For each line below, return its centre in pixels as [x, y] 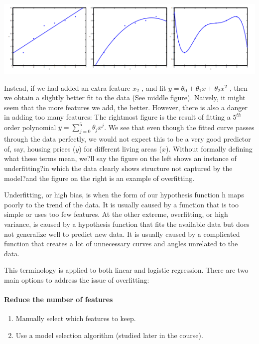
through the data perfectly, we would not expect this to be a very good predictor [128, 139]
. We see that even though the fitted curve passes [179, 127]
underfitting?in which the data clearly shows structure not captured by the [118, 168]
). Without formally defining [209, 148]
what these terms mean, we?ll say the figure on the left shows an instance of [120, 158]
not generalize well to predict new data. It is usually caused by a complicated [122, 234]
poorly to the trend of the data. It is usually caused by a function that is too [121, 204]
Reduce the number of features [59, 299]
